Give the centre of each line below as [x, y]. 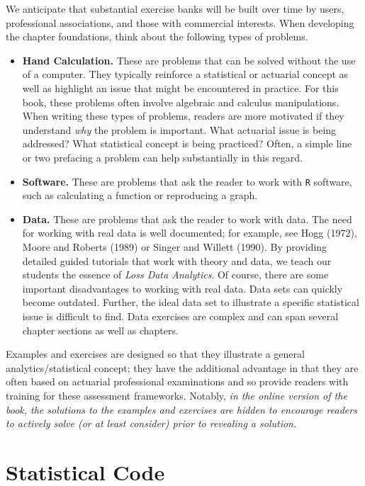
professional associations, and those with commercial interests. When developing [180, 22]
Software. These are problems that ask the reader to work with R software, [187, 181]
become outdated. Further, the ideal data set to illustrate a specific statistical [191, 302]
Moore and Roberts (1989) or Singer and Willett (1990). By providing [175, 246]
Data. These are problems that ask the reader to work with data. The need [187, 219]
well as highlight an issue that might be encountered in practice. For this [180, 87]
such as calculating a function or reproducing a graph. [140, 195]
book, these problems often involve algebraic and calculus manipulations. [181, 102]
